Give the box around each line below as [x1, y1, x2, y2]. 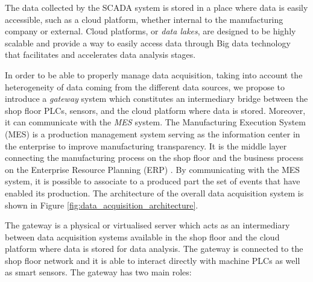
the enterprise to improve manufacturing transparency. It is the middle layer [5, 139, 287, 152]
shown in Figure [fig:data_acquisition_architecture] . [5, 198, 198, 211]
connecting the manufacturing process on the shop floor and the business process [5, 151, 304, 164]
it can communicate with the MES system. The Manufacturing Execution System [5, 116, 306, 128]
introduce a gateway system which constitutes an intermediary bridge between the [5, 92, 308, 105]
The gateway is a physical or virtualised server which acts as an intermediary [5, 219, 290, 231]
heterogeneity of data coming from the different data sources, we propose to [5, 80, 285, 93]
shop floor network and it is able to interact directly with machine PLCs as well [5, 254, 300, 266]
